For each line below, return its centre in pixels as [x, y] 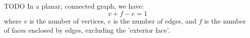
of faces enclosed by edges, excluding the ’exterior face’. [87, 30]
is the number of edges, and [155, 20]
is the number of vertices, [67, 20]
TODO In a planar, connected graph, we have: [74, 6]
